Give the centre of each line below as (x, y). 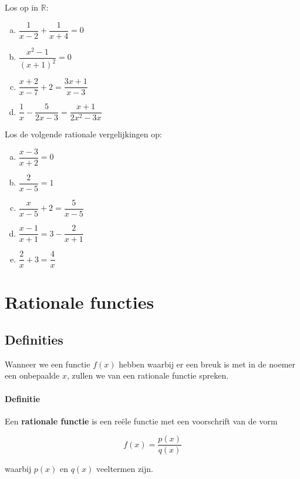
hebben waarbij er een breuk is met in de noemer (207, 364)
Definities (34, 339)
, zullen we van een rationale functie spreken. (148, 375)
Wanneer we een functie (48, 364)
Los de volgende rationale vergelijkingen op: (83, 134)
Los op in (22, 7)
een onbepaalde (32, 375)
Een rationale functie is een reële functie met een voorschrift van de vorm (141, 421)
